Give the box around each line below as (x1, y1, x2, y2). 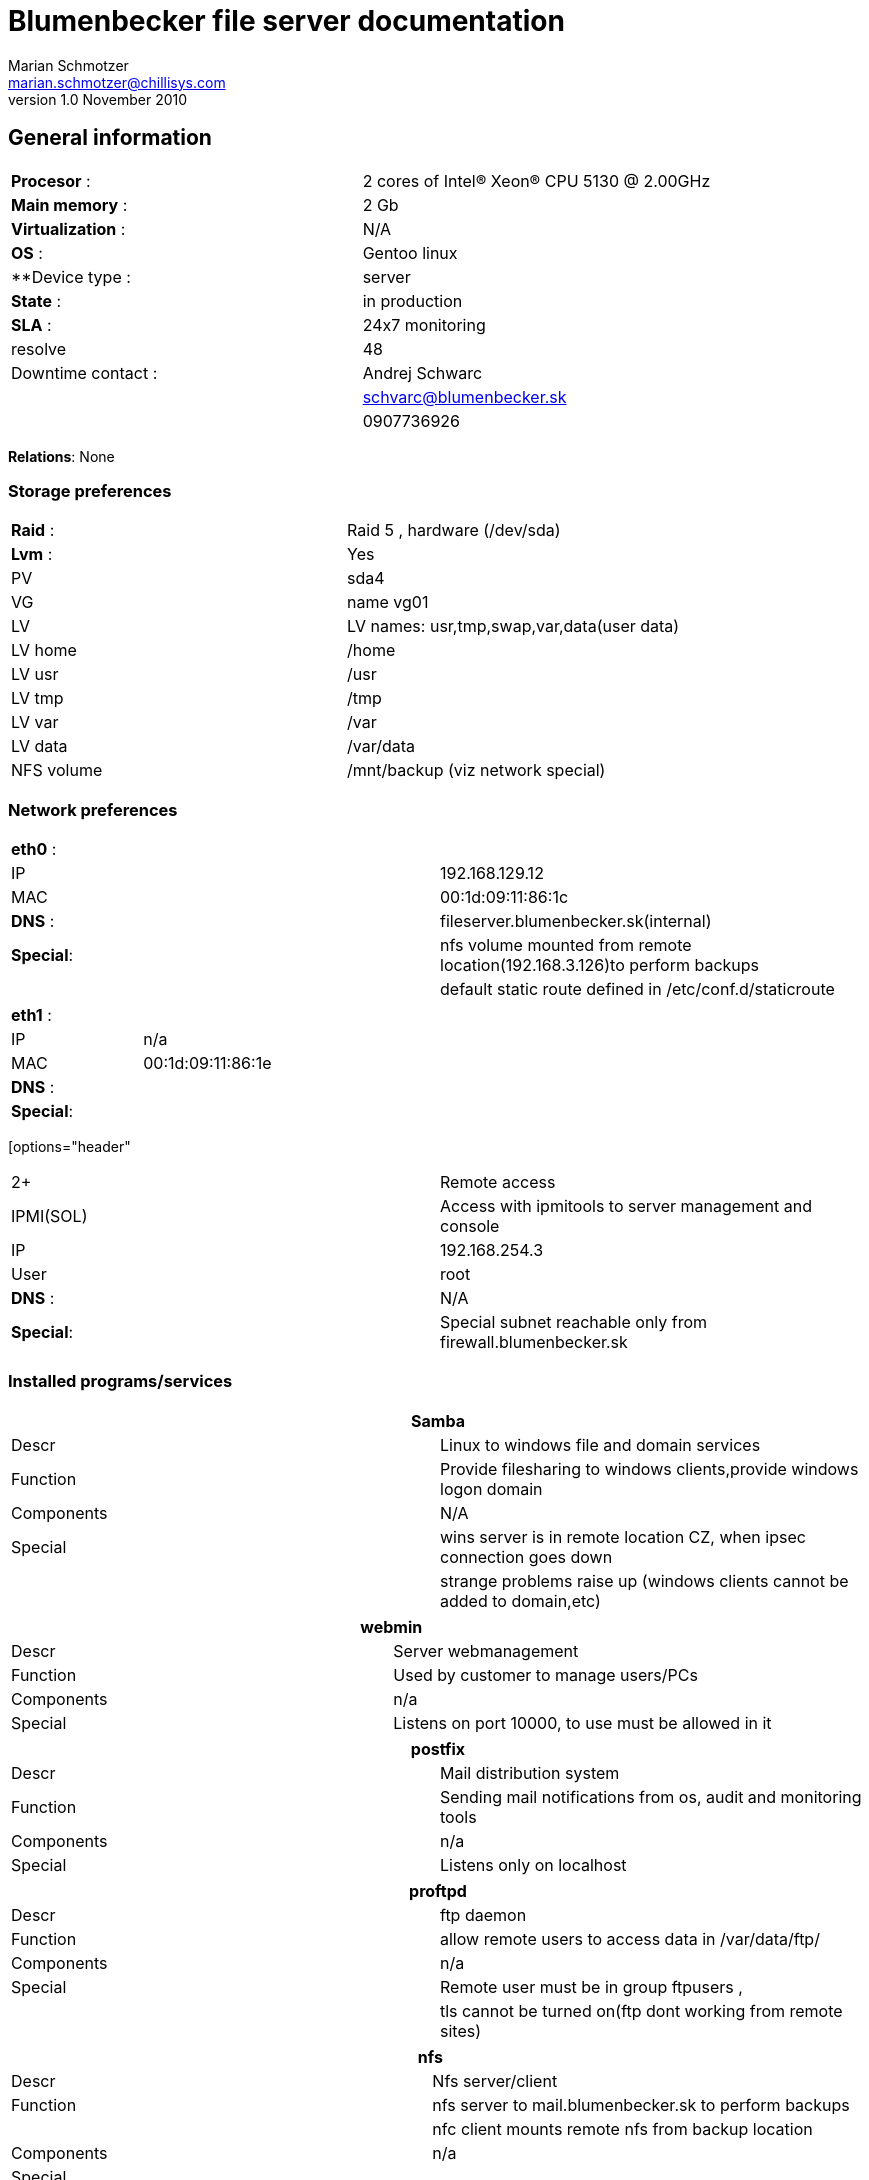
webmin (360, 1616, 423, 1637)
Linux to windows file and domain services (440, 1434, 761, 1455)
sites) (440, 2020, 482, 2041)
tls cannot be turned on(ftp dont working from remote (440, 2000, 843, 2021)
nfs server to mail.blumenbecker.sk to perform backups (432, 2094, 850, 2115)
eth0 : (11, 839, 57, 860)
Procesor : (11, 170, 91, 191)
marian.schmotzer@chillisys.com (8, 73, 226, 91)
